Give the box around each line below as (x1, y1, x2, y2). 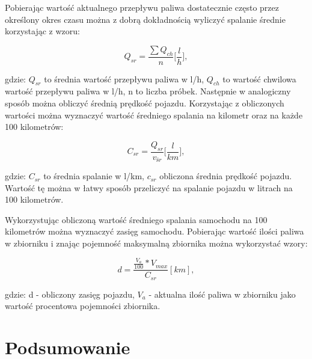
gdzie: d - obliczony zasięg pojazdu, (5, 287, 135, 300)
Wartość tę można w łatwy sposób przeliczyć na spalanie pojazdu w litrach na (5, 181, 293, 194)
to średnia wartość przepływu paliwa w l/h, (44, 72, 204, 85)
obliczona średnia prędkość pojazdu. (159, 170, 292, 182)
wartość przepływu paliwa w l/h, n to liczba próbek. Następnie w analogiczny (5, 85, 291, 97)
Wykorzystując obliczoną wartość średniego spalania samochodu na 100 (5, 213, 268, 226)
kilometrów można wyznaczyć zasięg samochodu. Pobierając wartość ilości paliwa (5, 225, 304, 238)
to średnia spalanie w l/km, (43, 170, 144, 182)
